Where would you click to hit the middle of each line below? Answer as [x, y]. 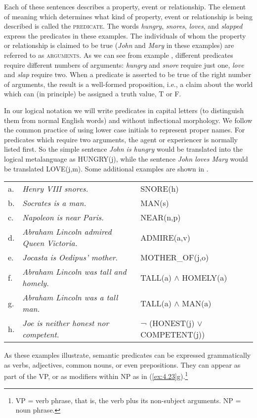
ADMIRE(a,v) [165, 237]
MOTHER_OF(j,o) [175, 257]
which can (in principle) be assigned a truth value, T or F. [93, 94]
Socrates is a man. [54, 203]
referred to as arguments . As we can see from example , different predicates [119, 55]
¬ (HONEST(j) [168, 323]
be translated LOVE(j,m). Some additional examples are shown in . [106, 168]
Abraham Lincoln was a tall [70, 297]
